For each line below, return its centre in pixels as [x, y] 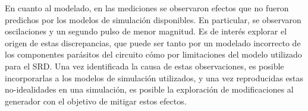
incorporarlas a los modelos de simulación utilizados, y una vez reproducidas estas [154, 77]
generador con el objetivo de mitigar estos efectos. [96, 101]
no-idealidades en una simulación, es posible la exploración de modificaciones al [149, 89]
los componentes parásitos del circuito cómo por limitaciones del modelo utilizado [153, 54]
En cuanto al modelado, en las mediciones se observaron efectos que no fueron [147, 8]
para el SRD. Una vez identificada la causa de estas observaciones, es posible [144, 66]
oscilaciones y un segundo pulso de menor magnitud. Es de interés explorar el [146, 31]
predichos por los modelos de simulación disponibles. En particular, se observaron [153, 19]
